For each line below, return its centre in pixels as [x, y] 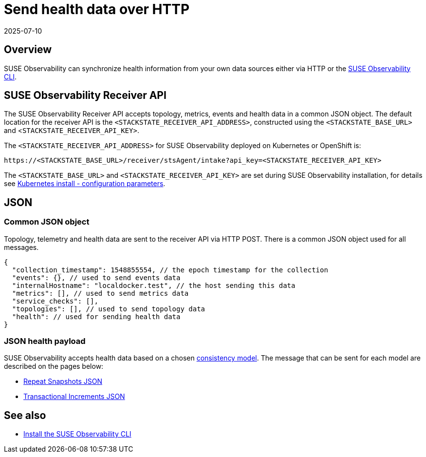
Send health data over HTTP [97, 9]
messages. [21, 247]
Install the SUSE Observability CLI [77, 434]
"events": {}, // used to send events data [96, 277]
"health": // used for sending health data [96, 316]
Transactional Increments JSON [74, 397]
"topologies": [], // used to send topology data [109, 309]
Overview [28, 50]
